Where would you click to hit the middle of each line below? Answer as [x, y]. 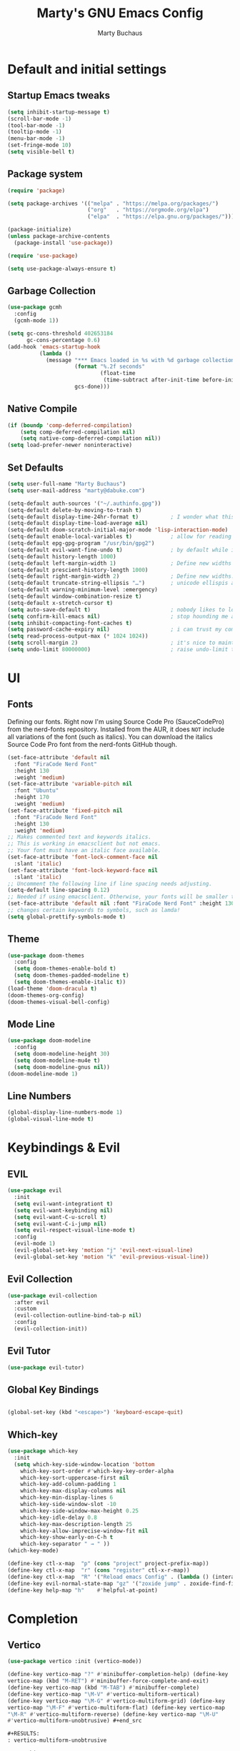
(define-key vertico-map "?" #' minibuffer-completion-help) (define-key [118, 1675]
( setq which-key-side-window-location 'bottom [84, 1464]
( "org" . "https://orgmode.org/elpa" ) [148, 210]
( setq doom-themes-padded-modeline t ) [72, 975]
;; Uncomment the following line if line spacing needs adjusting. [110, 883]
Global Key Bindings [53, 1389]
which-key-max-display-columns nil [73, 1491]
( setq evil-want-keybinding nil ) [64, 1210]
